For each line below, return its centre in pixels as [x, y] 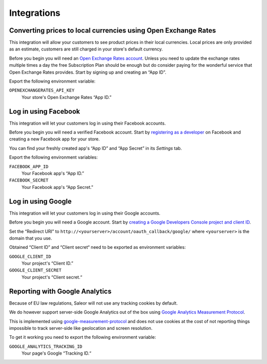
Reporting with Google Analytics [60, 291]
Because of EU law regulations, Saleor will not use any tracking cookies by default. [93, 303]
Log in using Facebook [44, 111]
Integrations [35, 13]
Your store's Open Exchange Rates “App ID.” [67, 97]
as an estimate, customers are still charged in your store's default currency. [86, 49]
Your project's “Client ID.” [47, 263]
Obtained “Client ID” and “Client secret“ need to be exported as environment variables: [97, 247]
